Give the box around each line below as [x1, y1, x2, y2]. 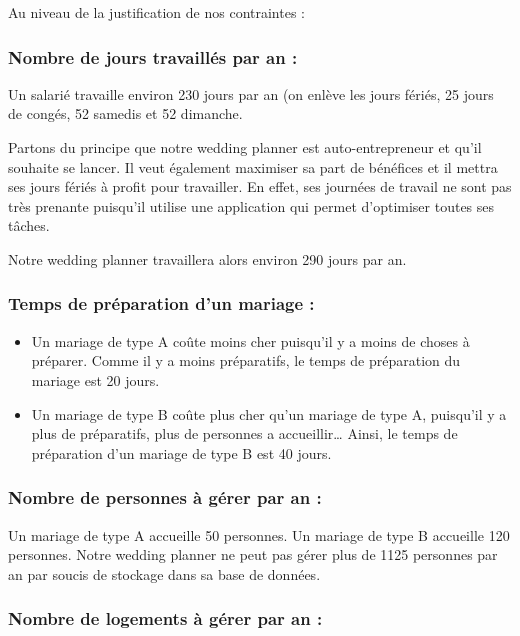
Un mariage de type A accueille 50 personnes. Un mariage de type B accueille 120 [8, 524, 510, 545]
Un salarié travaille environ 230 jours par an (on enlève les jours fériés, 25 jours [8, 83, 494, 104]
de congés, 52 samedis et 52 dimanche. [8, 103, 243, 124]
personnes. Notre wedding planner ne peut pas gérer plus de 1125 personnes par [8, 544, 498, 565]
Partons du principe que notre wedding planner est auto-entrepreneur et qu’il [8, 137, 482, 157]
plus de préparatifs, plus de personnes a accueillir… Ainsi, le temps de [31, 423, 458, 444]
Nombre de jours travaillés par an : [8, 44, 298, 69]
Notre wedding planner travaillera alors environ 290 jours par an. [8, 248, 407, 269]
